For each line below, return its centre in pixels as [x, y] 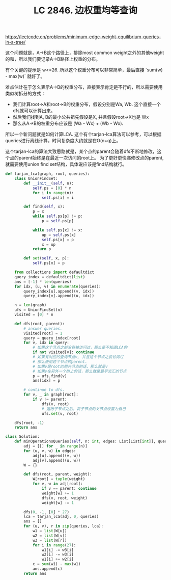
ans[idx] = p [46, 381]
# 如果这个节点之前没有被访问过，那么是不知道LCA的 [80, 348]
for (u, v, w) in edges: [50, 451]
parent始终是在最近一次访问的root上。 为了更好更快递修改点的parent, [91, 158]
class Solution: [22, 437]
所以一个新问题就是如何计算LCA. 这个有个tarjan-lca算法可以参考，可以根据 [83, 134]
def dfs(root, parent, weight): [58, 474]
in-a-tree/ [16, 42]
